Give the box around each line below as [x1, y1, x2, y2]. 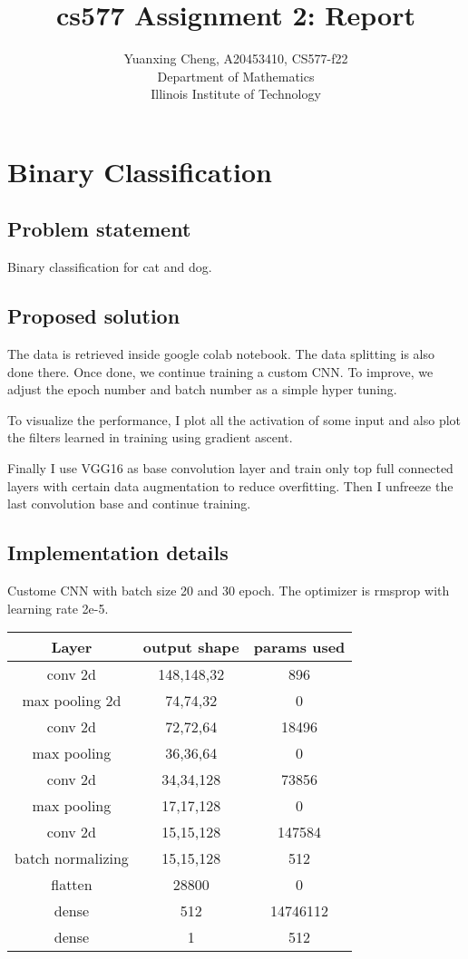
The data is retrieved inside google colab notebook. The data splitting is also [7, 344, 435, 363]
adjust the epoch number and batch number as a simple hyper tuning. [7, 380, 397, 399]
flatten [51, 874, 93, 896]
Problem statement [7, 215, 191, 243]
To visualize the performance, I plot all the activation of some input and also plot [7, 410, 462, 429]
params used [253, 636, 346, 658]
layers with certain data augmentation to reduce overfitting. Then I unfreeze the [7, 476, 453, 495]
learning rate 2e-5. [7, 598, 109, 617]
